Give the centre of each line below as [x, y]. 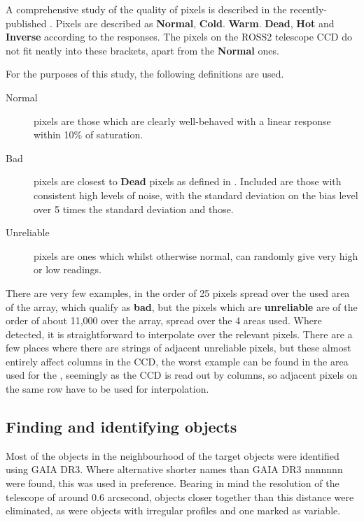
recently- [308, 9]
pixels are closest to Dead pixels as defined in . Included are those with [188, 181]
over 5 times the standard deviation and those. [134, 209]
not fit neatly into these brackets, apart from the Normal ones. [142, 50]
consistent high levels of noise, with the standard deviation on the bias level [196, 195]
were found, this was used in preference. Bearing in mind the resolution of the [173, 483]
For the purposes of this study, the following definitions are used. [145, 74]
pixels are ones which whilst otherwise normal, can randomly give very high [196, 255]
